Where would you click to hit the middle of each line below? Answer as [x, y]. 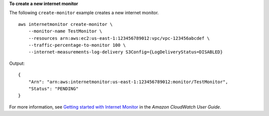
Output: [17, 63]
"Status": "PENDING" [53, 89]
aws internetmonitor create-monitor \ [66, 24]
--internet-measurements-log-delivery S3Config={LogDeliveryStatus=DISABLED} [126, 52]
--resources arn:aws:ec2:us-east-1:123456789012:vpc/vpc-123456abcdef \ [119, 38]
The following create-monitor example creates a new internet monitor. [84, 13]
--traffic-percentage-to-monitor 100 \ [77, 45]
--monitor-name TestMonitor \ [65, 31]
